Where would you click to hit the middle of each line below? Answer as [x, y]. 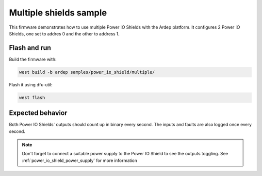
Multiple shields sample [58, 13]
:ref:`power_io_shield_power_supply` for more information [80, 160]
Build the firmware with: [33, 59]
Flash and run [30, 48]
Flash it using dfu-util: [31, 84]
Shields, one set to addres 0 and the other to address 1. [64, 33]
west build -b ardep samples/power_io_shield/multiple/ [87, 72]
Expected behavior [38, 113]
